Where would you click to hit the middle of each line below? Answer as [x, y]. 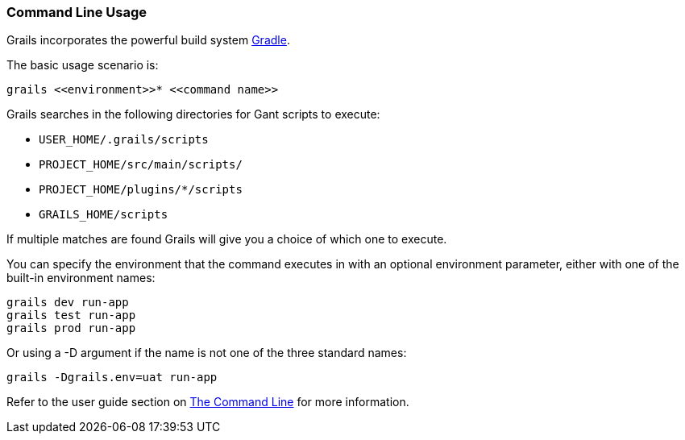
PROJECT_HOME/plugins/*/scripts [141, 190]
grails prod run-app [71, 328]
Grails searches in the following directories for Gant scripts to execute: [193, 114]
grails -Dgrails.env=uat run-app [112, 378]
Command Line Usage [77, 12]
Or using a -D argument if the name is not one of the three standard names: [207, 353]
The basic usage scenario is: [83, 65]
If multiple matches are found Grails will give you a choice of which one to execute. [227, 239]
